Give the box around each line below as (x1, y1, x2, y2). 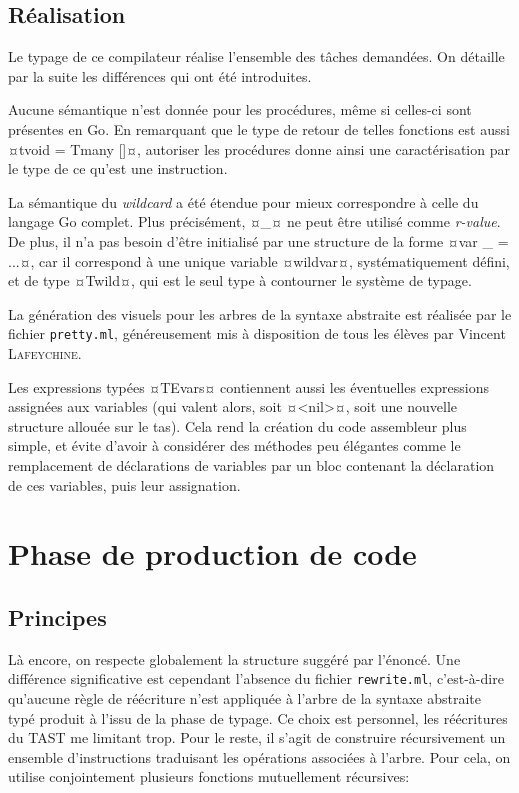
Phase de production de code (8, 533, 417, 574)
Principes (8, 601, 107, 632)
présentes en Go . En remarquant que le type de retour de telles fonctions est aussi (8, 118, 510, 139)
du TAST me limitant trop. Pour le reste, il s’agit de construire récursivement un (8, 727, 506, 748)
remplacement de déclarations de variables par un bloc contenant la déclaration (8, 454, 495, 475)
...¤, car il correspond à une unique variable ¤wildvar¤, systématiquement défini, (8, 250, 510, 271)
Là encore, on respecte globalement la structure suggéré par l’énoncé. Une (8, 648, 461, 669)
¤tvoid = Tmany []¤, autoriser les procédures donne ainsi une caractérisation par (8, 138, 510, 159)
